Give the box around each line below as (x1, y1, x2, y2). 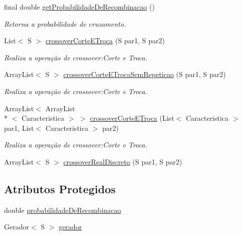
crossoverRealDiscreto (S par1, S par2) (63, 156, 182, 167)
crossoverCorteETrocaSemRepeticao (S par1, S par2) (63, 69, 226, 80)
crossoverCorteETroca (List (90, 113, 174, 123)
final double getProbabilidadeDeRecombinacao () (4, 2, 155, 12)
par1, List (4, 122, 34, 133)
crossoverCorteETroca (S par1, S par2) (45, 35, 165, 46)
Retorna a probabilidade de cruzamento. (4, 18, 126, 29)
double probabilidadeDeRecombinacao (4, 204, 122, 215)
